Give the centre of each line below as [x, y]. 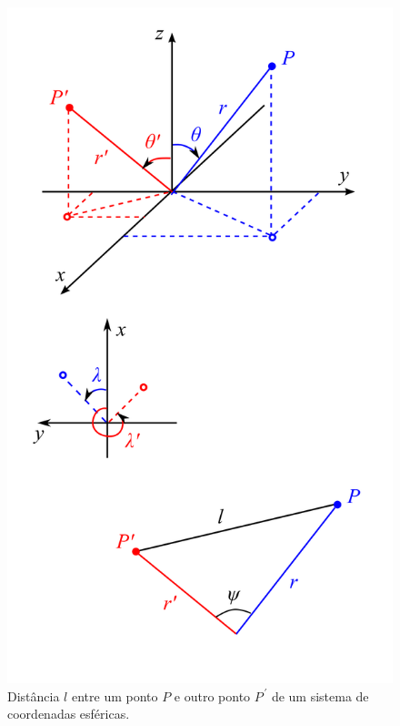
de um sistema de [320, 695]
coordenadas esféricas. [69, 714]
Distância [34, 695]
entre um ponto [115, 695]
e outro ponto [212, 695]
